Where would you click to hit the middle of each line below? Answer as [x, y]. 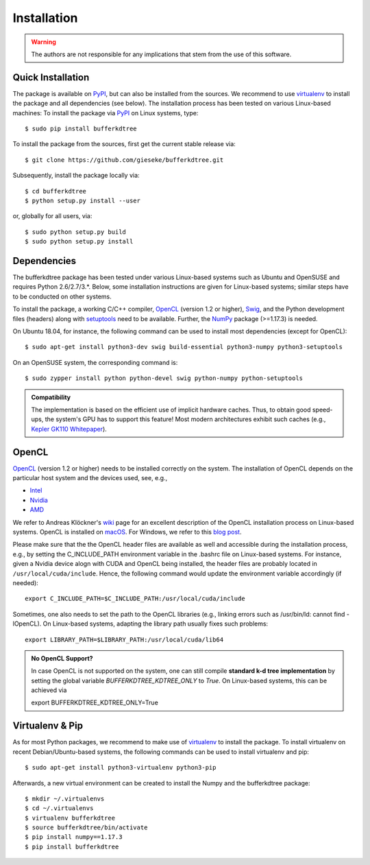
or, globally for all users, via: [52, 216]
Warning [44, 42]
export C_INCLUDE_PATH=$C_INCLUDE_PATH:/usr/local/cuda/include [135, 599]
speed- [322, 410]
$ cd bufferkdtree [56, 191]
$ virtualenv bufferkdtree [70, 818]
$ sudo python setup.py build [76, 232]
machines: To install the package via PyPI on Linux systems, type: [106, 112]
